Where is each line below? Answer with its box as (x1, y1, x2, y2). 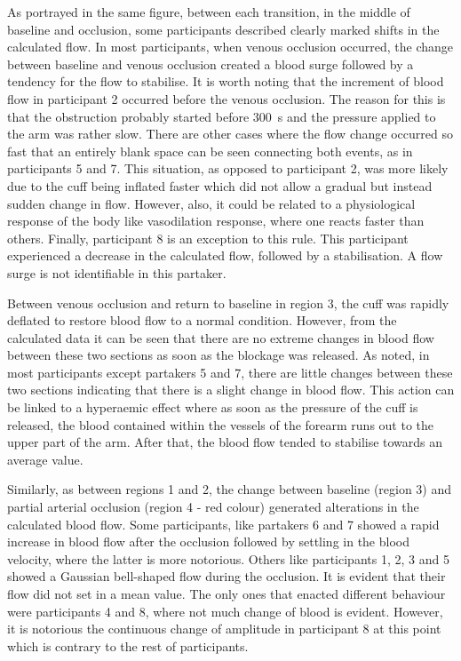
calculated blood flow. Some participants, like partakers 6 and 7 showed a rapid (7, 514, 440, 533)
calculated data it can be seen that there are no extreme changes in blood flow (7, 328, 434, 346)
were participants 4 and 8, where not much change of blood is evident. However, (7, 601, 443, 620)
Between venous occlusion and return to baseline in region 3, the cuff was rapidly (7, 293, 449, 312)
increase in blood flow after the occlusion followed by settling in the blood (7, 532, 409, 551)
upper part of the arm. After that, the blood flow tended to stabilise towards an (7, 433, 443, 451)
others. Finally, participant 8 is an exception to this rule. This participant (7, 228, 409, 247)
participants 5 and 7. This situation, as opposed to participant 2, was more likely (7, 159, 449, 178)
